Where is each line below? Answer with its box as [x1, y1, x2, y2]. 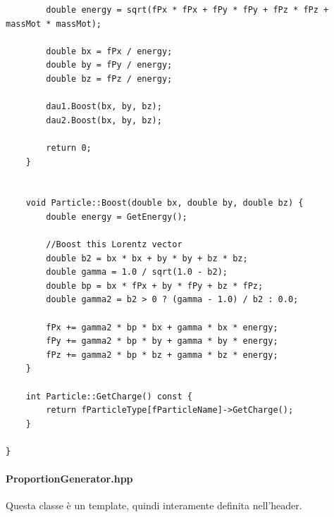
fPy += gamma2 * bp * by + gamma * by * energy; [46, 336, 278, 347]
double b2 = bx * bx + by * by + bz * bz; [46, 253, 248, 263]
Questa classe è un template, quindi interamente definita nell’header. [6, 498, 302, 513]
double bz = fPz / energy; [46, 73, 173, 84]
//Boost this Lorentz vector [46, 239, 183, 250]
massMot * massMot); [6, 18, 102, 29]
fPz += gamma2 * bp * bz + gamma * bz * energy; [46, 349, 278, 360]
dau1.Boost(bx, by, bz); [46, 101, 162, 112]
